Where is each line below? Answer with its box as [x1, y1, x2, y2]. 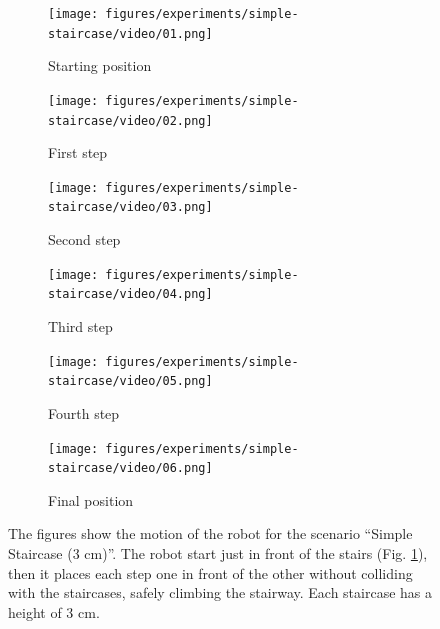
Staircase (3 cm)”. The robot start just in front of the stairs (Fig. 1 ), [8, 543, 428, 564]
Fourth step [48, 402, 120, 423]
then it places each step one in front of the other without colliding [8, 562, 413, 583]
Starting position [48, 55, 152, 76]
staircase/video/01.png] [48, 26, 213, 41]
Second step [48, 229, 121, 250]
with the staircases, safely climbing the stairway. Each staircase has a [8, 582, 432, 603]
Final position [48, 489, 134, 510]
